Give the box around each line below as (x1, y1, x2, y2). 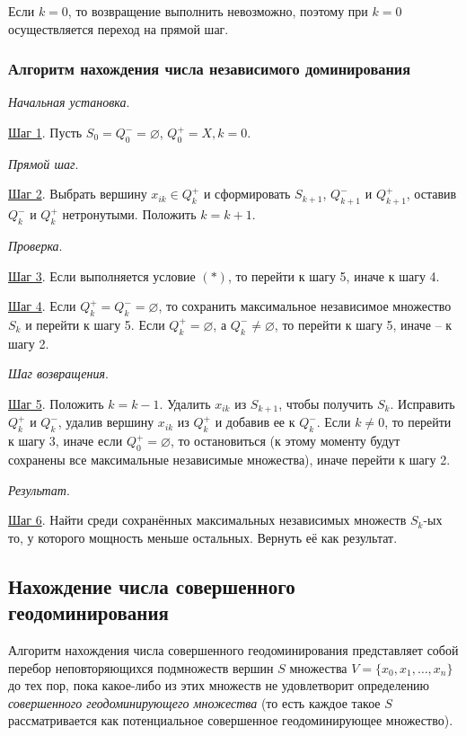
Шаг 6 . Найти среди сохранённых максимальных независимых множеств (8, 510, 407, 529)
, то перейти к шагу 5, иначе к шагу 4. (227, 266, 440, 285)
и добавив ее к (215, 412, 295, 431)
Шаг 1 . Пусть (8, 123, 83, 141)
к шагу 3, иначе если (8, 431, 123, 450)
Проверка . (8, 235, 63, 254)
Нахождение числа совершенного (8, 572, 295, 599)
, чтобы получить (278, 394, 374, 412)
